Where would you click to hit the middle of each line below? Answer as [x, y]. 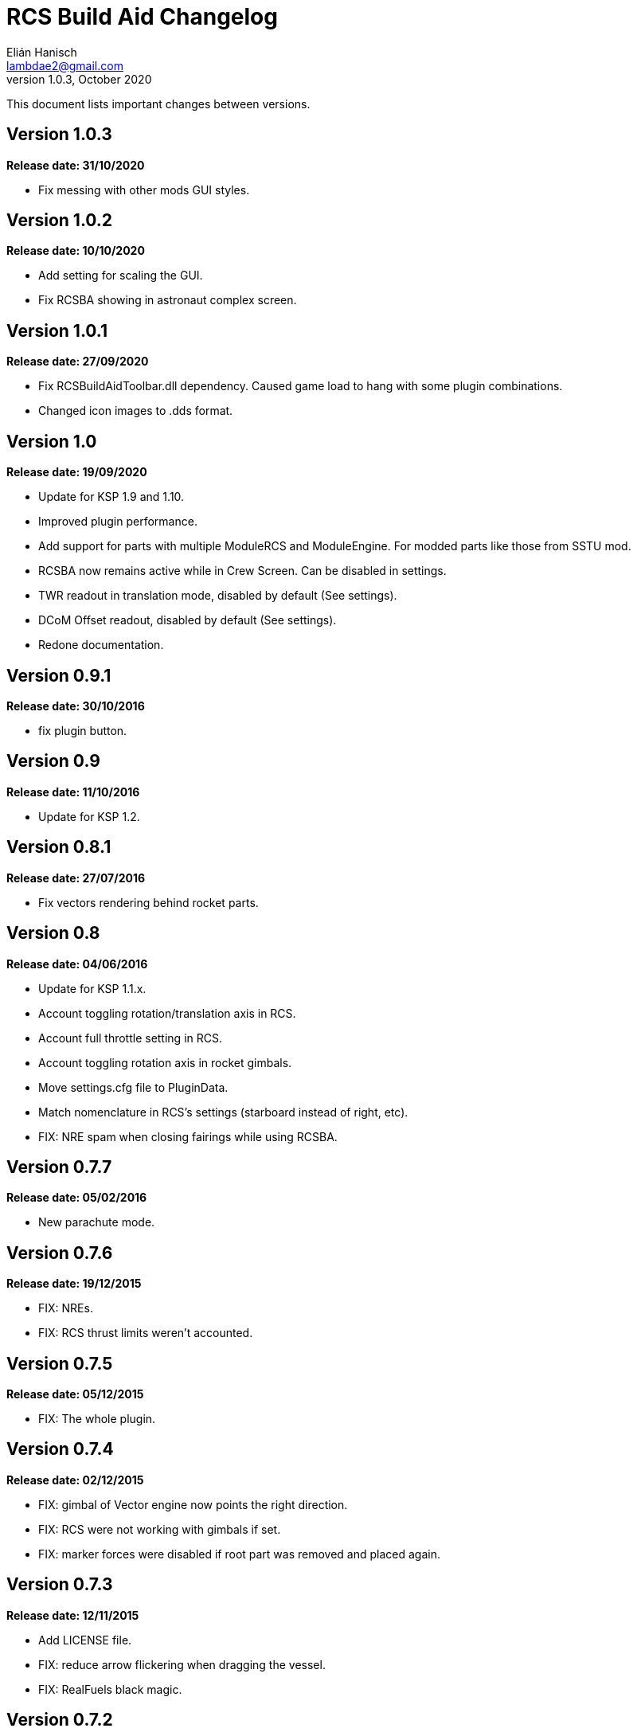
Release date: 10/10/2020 [76, 251]
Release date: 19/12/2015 [74, 1284]
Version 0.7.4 [60, 1449]
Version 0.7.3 [60, 1585]
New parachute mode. [97, 1222]
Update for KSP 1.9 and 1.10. [111, 497]
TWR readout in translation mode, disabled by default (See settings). [218, 596]
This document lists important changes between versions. [158, 104]
